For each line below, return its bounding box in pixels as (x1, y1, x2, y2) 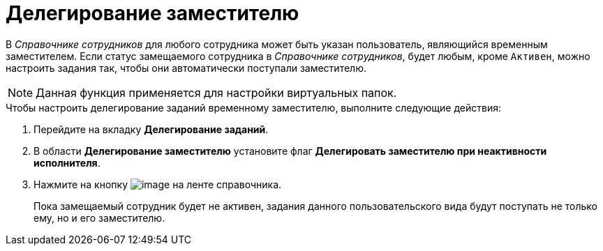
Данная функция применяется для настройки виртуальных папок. (36, 85, 397, 100)
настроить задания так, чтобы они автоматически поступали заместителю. (6, 61, 366, 74)
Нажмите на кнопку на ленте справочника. (33, 178, 282, 190)
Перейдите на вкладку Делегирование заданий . (33, 123, 269, 135)
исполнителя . (33, 156, 100, 169)
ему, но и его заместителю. (33, 211, 165, 224)
